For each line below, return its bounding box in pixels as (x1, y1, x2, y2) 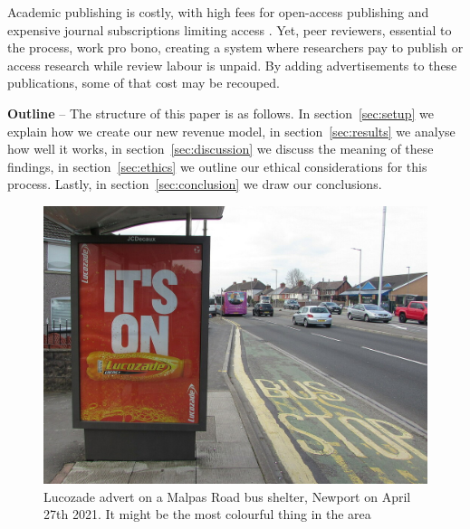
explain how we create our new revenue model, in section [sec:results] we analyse (7, 121, 456, 140)
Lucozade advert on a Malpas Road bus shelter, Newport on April (43, 486, 411, 505)
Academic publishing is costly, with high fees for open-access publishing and (7, 3, 429, 21)
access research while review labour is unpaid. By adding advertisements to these (7, 55, 457, 74)
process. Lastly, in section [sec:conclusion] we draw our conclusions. (7, 175, 382, 194)
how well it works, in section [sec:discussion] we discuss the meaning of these (7, 139, 434, 158)
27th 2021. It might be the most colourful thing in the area (43, 505, 371, 524)
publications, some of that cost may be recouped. (7, 73, 280, 92)
